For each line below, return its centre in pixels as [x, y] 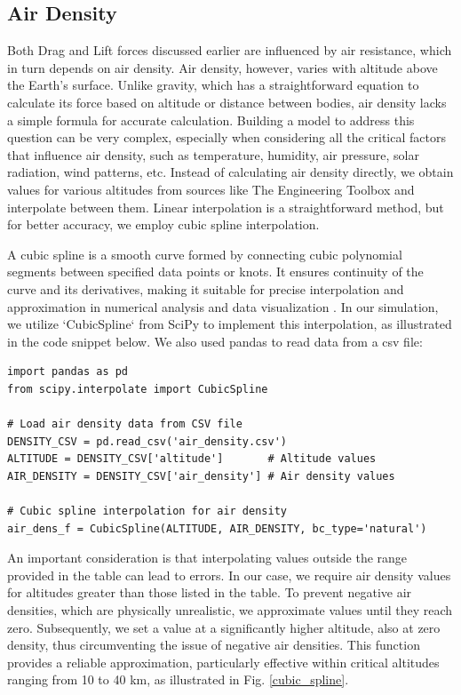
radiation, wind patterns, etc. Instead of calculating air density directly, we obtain [230, 172]
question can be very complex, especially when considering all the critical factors [227, 137]
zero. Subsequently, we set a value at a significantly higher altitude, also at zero [224, 627]
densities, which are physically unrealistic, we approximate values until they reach [230, 610]
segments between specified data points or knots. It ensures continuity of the [215, 272]
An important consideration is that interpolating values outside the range [207, 558]
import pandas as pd [68, 372]
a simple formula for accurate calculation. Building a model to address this [211, 120]
